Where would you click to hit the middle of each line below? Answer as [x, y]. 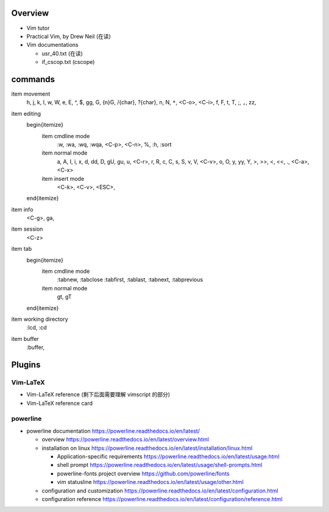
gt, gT [65, 297]
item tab [22, 249]
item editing [26, 113]
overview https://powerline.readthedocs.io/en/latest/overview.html [126, 440]
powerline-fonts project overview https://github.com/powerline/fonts [143, 473]
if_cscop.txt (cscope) [68, 62]
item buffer [25, 338]
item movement [31, 94]
